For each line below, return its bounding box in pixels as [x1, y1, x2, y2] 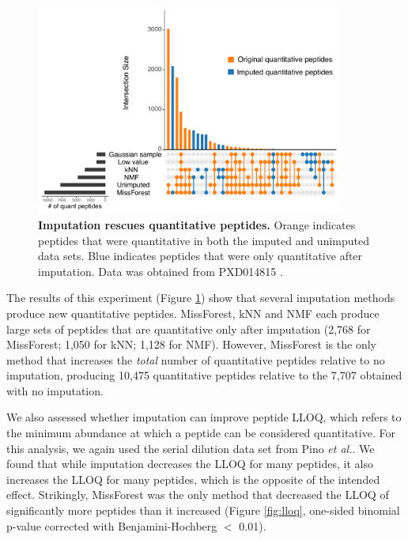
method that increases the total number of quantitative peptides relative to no [6, 351, 385, 368]
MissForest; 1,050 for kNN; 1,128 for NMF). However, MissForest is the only [6, 336, 376, 353]
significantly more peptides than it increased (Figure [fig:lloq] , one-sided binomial [6, 502, 400, 519]
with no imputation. [6, 382, 104, 398]
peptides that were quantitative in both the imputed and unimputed [38, 232, 370, 248]
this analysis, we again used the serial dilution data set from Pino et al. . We [6, 440, 375, 456]
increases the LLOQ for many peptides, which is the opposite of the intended [6, 470, 380, 487]
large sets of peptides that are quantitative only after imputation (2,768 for [6, 320, 371, 337]
